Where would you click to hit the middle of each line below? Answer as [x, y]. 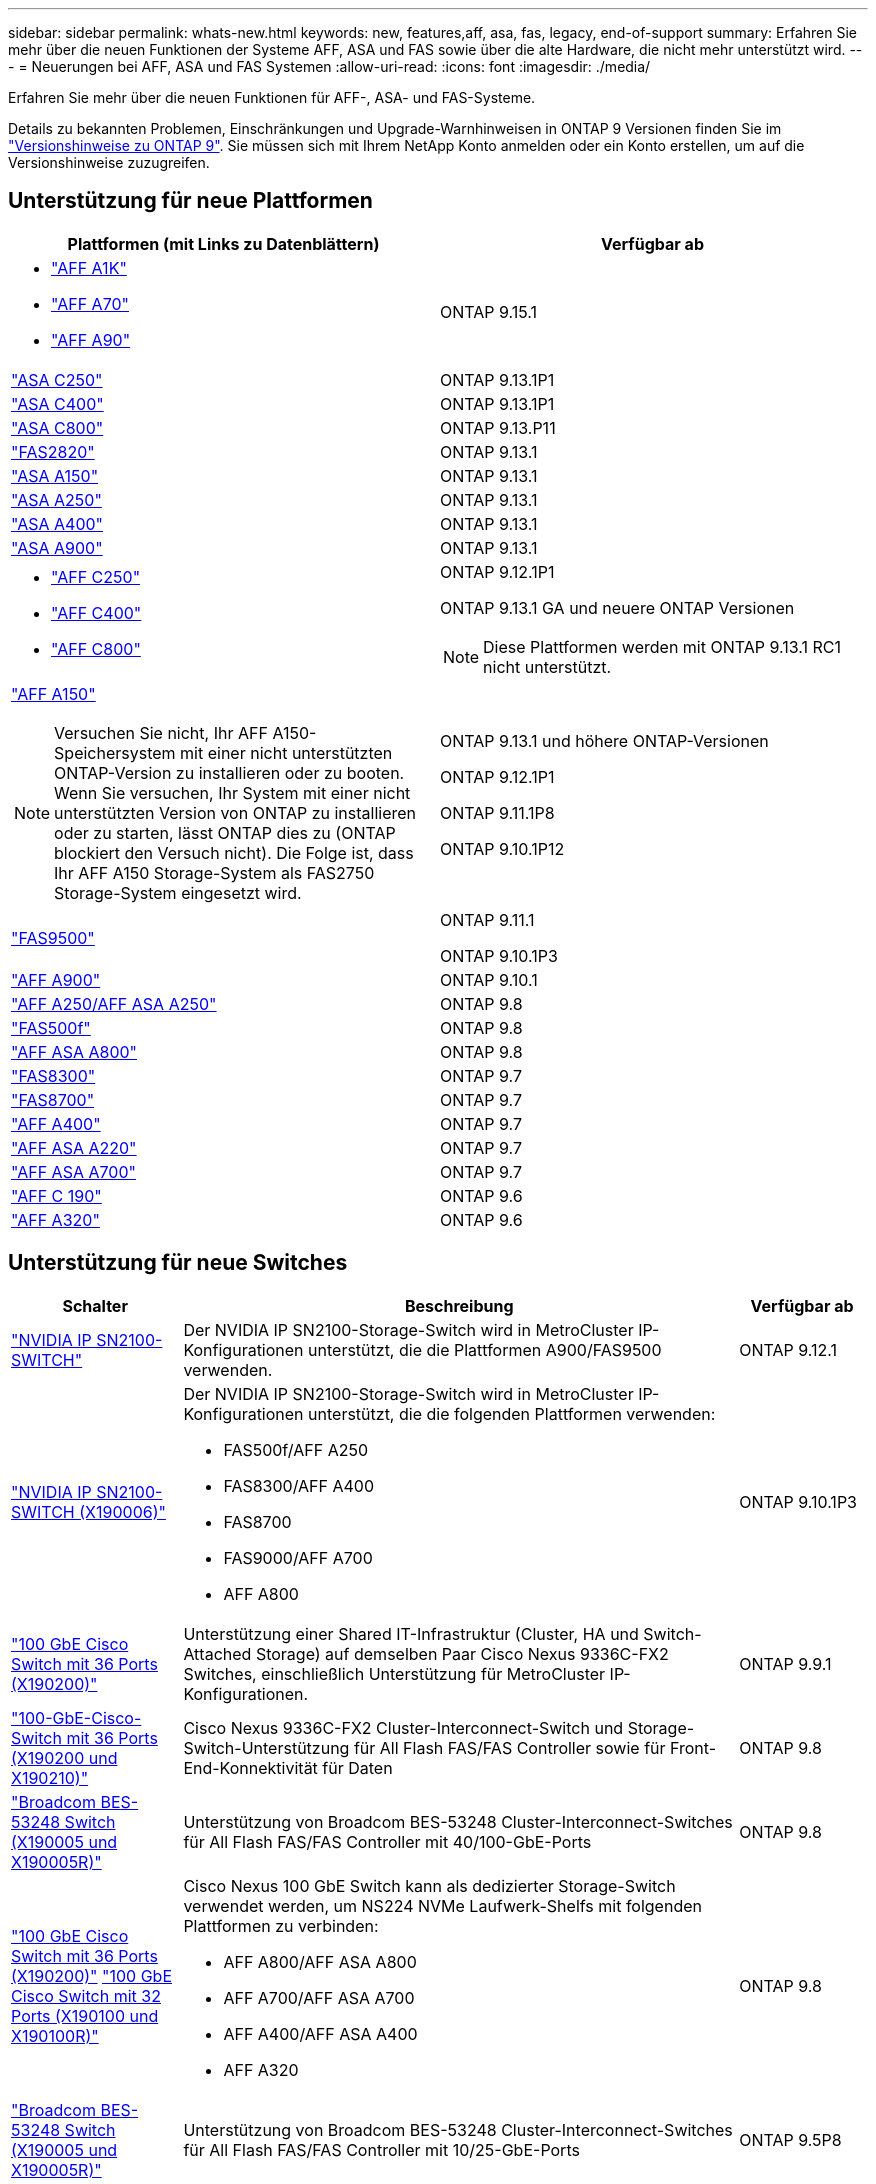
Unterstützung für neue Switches [178, 1263]
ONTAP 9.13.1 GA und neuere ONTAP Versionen [617, 607]
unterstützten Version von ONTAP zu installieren [235, 812]
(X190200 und [64, 1757]
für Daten [357, 1767]
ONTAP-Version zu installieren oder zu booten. [229, 772]
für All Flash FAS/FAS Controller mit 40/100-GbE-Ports [387, 1841]
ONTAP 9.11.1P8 [497, 812]
